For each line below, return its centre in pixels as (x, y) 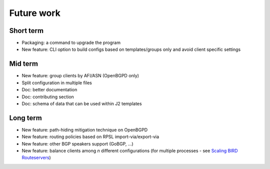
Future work (35, 13)
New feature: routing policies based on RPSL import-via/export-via (90, 137)
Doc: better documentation (49, 90)
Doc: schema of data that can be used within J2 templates (82, 103)
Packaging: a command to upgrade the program (71, 43)
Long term (25, 118)
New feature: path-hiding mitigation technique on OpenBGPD (85, 130)
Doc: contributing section (48, 97)
